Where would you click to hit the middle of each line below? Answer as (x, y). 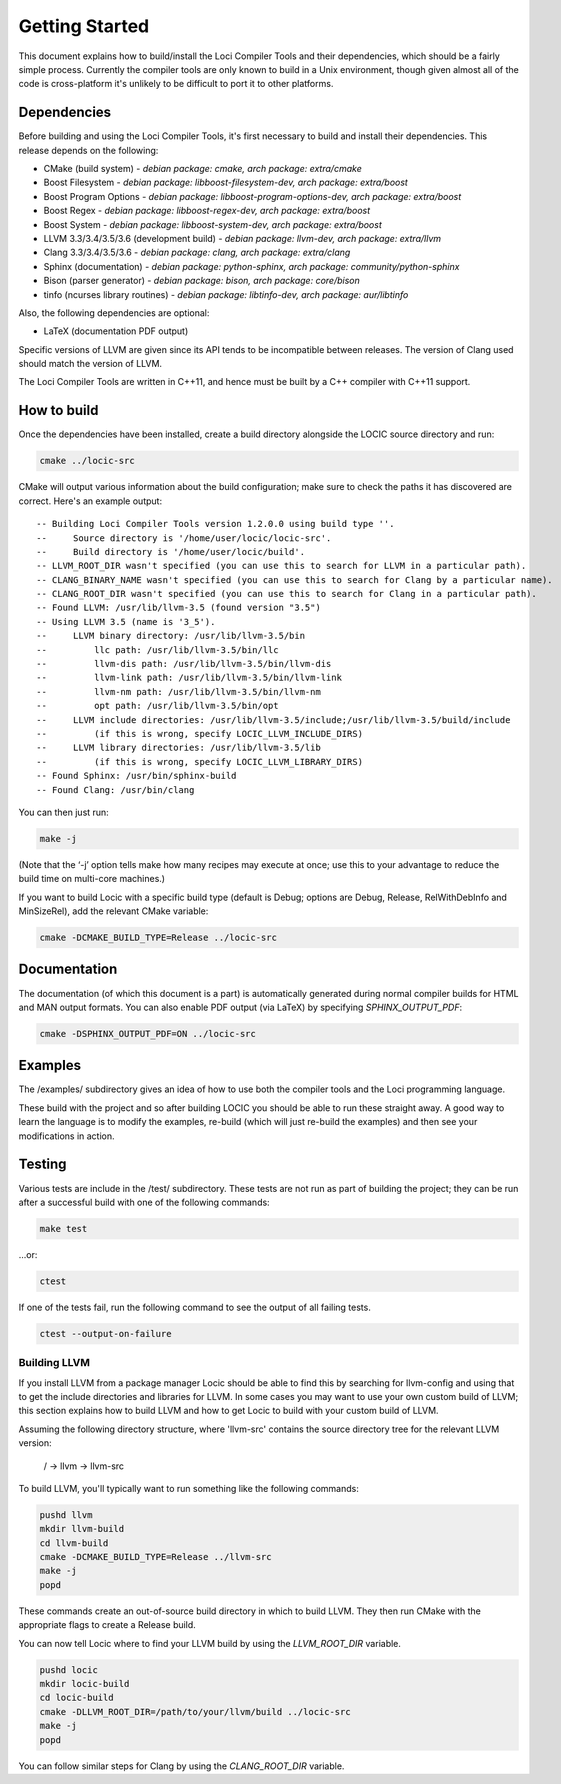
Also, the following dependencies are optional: (114, 312)
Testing (42, 1164)
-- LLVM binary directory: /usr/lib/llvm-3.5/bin (170, 636)
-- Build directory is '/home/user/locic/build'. (170, 551)
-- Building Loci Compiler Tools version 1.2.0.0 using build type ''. (215, 524)
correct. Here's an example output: (90, 501)
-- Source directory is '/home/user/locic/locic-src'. (184, 538)
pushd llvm (66, 1514)
